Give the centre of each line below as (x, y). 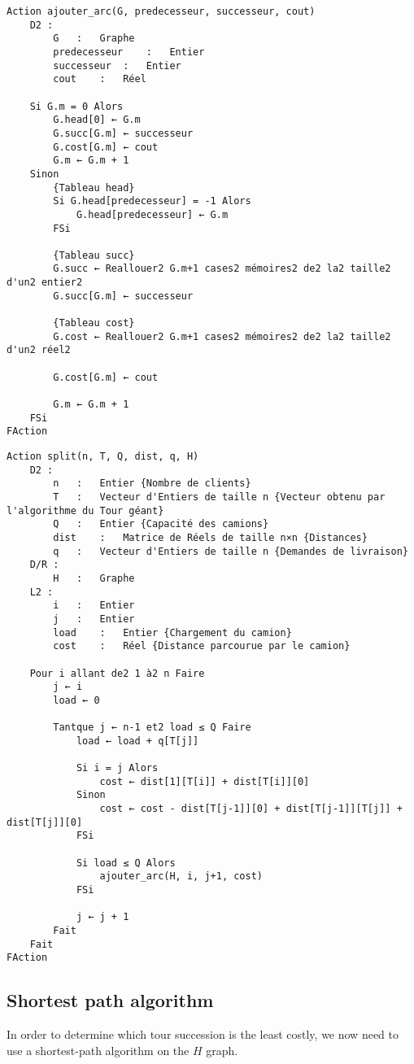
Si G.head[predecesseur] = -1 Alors (152, 201)
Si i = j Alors (117, 768)
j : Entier (94, 619)
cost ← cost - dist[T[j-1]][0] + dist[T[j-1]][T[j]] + (251, 809)
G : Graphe (94, 39)
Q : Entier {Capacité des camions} (161, 524)
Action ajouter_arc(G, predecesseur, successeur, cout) (161, 11)
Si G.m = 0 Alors (76, 106)
